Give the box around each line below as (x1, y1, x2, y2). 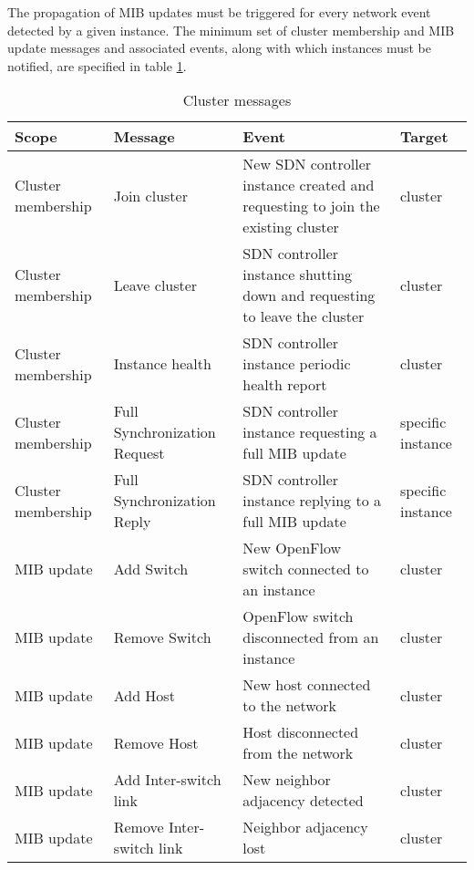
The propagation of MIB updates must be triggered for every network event (7, 3, 431, 21)
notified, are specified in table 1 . (7, 56, 187, 75)
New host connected (242, 674, 371, 696)
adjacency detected (242, 790, 364, 812)
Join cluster (113, 184, 188, 206)
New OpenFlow (242, 537, 342, 559)
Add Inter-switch (113, 769, 222, 791)
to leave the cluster (242, 306, 365, 327)
